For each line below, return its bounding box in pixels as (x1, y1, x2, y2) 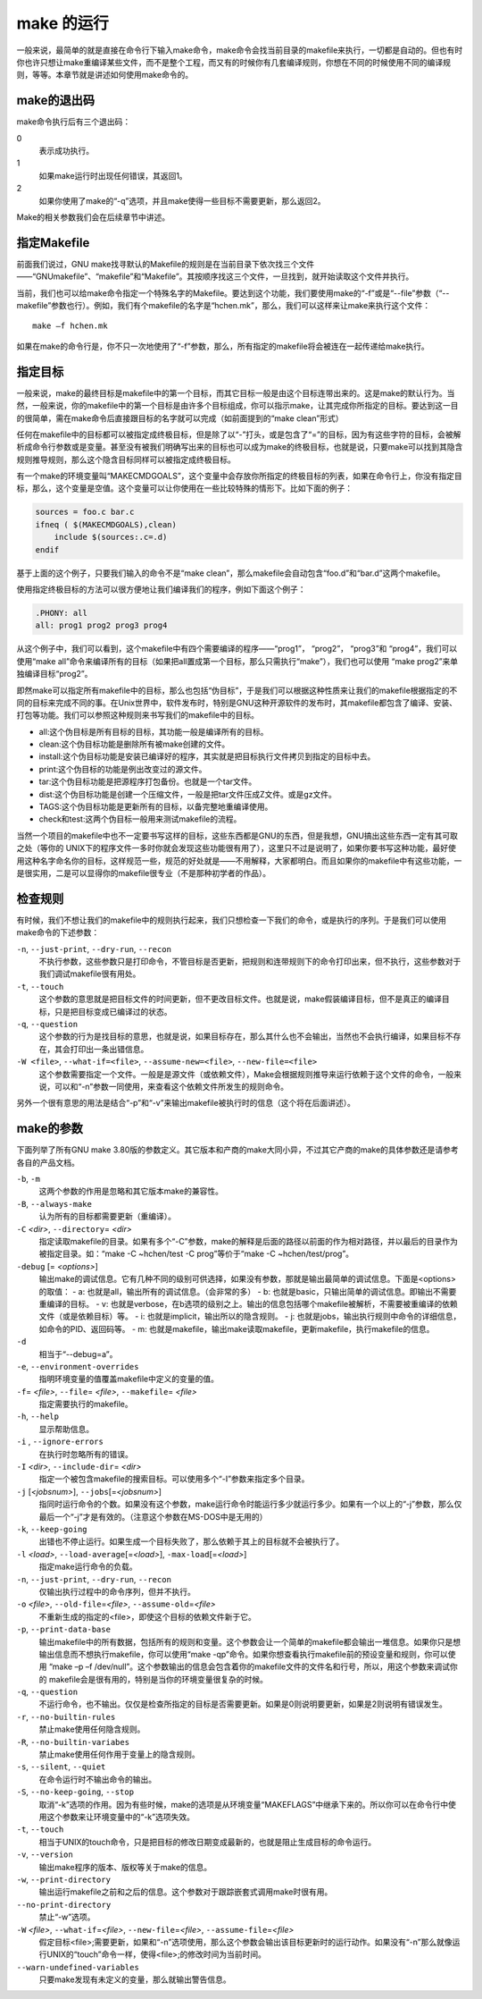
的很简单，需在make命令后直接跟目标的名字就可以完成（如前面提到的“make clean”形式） (16, 412, 344, 424)
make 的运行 (16, 13, 109, 33)
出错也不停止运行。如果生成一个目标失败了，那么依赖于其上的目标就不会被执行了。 (38, 1536, 344, 1547)
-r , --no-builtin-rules (16, 1711, 116, 1722)
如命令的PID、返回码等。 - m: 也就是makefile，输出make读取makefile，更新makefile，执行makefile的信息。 (38, 1323, 435, 1334)
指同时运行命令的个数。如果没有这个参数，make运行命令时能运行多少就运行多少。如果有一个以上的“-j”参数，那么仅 (38, 1498, 462, 1510)
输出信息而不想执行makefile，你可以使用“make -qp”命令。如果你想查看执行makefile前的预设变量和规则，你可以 (38, 1649, 448, 1659)
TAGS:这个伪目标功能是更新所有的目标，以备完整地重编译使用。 (38, 801, 273, 813)
